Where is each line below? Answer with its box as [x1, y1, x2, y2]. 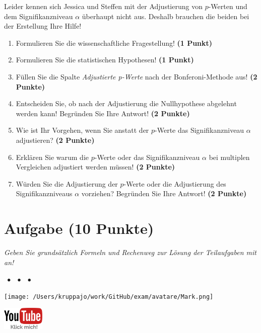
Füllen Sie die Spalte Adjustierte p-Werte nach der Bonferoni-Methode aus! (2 [16, 71, 257, 81]
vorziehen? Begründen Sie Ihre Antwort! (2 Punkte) [81, 188, 247, 199]
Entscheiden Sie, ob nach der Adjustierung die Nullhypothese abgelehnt [16, 98, 237, 109]
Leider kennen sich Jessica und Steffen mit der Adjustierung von [4, 1, 203, 11]
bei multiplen [209, 151, 250, 162]
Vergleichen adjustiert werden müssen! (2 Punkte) [16, 161, 175, 172]
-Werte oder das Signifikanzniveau [94, 151, 200, 162]
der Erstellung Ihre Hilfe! [4, 21, 82, 31]
